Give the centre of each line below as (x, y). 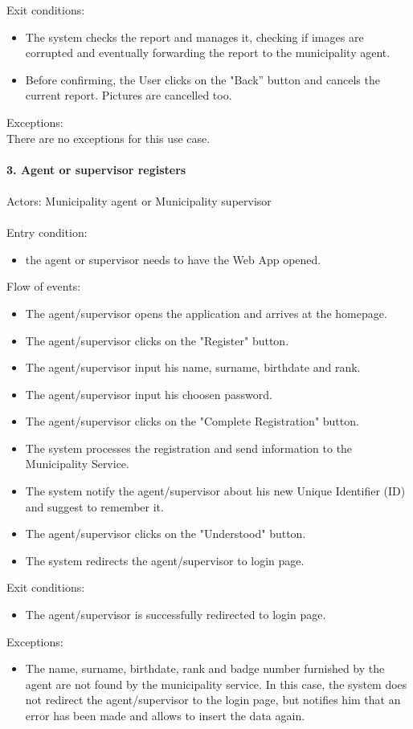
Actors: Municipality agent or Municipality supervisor (139, 200)
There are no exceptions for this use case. (108, 138)
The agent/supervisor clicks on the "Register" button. (157, 340)
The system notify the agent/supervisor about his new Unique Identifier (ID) (215, 491)
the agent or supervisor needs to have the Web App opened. (173, 259)
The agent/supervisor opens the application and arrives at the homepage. (206, 313)
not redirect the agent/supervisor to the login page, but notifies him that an (213, 700)
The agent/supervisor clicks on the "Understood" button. (166, 534)
